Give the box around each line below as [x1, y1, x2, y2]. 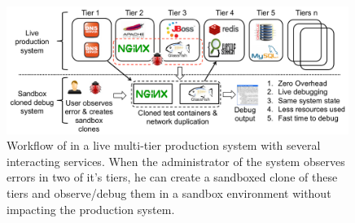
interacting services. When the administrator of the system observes [7, 152, 345, 169]
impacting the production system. [7, 200, 175, 217]
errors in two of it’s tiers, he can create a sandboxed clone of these [7, 168, 338, 186]
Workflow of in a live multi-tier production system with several [7, 137, 321, 154]
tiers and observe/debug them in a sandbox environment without [7, 184, 331, 201]
